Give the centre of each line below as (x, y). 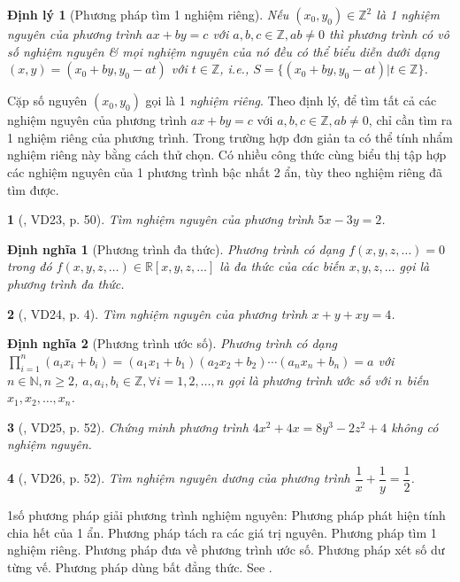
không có (415, 427)
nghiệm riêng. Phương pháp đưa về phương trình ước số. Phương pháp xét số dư (226, 550)
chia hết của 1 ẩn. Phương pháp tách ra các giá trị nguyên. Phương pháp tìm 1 (222, 532)
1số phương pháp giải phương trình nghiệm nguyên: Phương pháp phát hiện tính (226, 514)
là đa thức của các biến (282, 266)
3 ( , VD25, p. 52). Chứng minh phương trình (128, 427)
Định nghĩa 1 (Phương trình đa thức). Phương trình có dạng (176, 248)
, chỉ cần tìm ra (410, 120)
